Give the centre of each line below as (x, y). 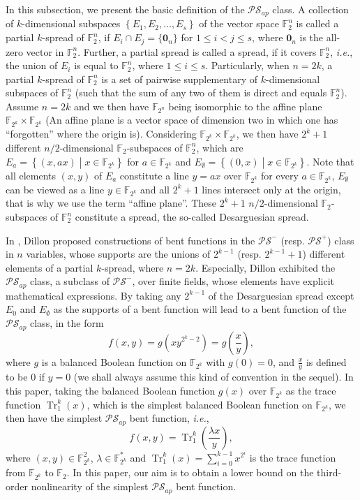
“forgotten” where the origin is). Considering (101, 134)
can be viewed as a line (55, 189)
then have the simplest (54, 418)
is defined (326, 361)
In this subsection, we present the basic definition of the (125, 9)
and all (155, 189)
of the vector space (239, 23)
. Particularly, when (247, 65)
